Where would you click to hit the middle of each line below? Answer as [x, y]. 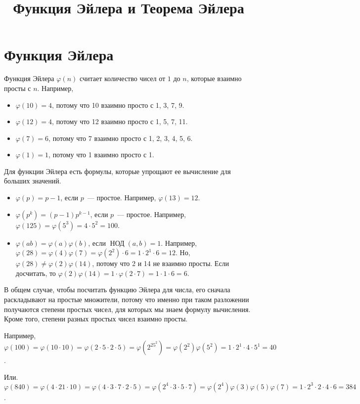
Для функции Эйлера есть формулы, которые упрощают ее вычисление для [117, 171]
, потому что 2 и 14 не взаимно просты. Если [161, 263]
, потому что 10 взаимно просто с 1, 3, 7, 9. [118, 105]
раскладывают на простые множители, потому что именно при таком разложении [127, 299]
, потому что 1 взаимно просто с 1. [101, 155]
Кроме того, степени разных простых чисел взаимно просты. [96, 319]
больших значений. [33, 181]
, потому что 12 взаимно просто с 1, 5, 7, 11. [120, 121]
